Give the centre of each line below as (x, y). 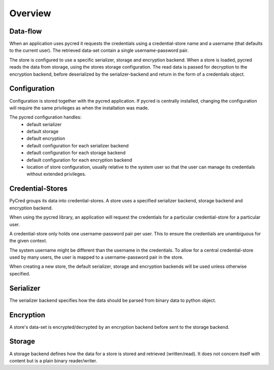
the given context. (28, 241)
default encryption (46, 138)
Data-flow (26, 31)
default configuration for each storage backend (76, 153)
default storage (43, 132)
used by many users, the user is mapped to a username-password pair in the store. (96, 257)
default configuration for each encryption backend (79, 160)
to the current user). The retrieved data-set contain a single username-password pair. (99, 50)
